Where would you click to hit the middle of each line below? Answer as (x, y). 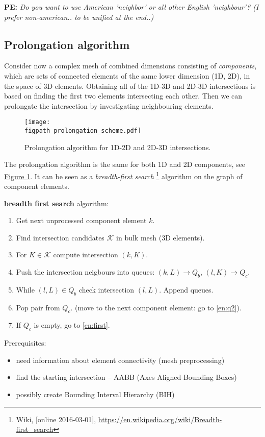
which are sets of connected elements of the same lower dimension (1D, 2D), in (127, 75)
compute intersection (86, 254)
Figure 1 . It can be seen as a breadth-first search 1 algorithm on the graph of (123, 175)
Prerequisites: (25, 343)
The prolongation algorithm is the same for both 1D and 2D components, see (125, 164)
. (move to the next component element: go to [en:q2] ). (156, 307)
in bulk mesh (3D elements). (161, 237)
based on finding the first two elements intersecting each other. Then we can (123, 96)
